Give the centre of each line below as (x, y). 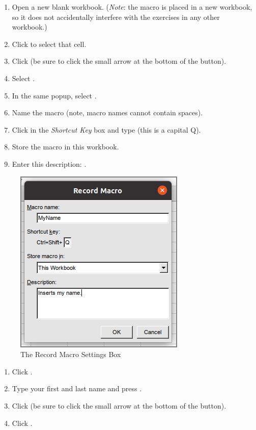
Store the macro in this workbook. (65, 147)
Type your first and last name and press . (77, 388)
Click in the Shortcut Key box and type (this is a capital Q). (106, 129)
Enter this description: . (49, 163)
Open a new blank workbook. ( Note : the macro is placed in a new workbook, (132, 7)
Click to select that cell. (49, 44)
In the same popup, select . (54, 95)
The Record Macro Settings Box (71, 354)
